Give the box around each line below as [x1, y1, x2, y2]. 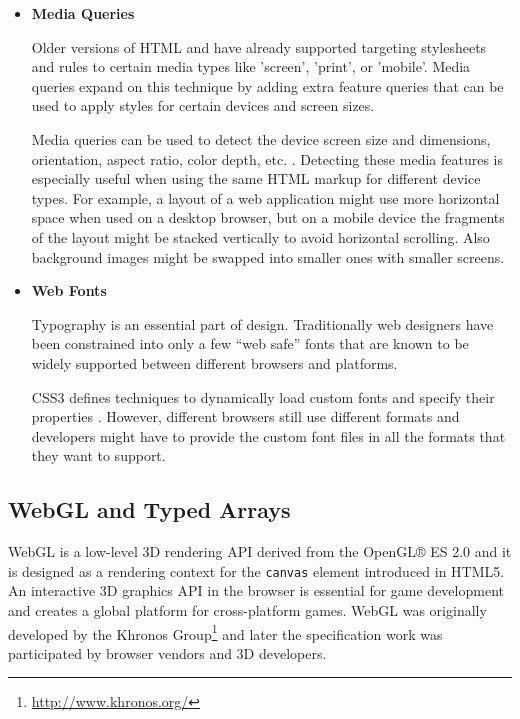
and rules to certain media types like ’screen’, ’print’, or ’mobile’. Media [31, 56, 471, 77]
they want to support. [31, 445, 166, 466]
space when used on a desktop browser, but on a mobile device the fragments [31, 207, 505, 228]
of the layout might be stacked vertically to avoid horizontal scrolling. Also [31, 226, 490, 247]
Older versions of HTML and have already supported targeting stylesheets [31, 36, 487, 57]
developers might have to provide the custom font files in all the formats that [31, 425, 506, 446]
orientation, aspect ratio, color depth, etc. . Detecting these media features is [31, 148, 503, 169]
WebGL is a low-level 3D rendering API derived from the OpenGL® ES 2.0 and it [8, 541, 512, 562]
